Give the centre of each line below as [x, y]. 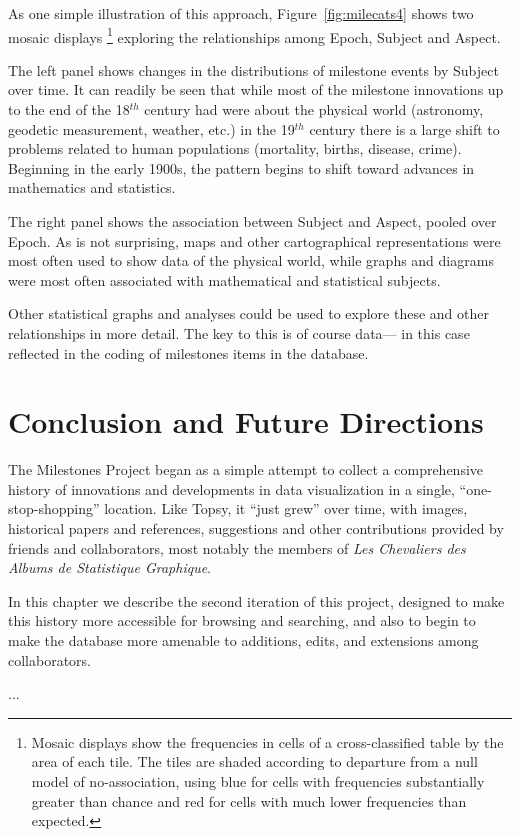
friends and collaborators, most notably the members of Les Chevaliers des [237, 547]
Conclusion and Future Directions [246, 421]
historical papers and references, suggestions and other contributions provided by [256, 528]
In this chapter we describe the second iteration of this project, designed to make [256, 600]
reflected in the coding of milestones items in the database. [188, 352]
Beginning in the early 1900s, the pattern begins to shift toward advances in [241, 167]
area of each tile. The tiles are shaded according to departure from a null [254, 761]
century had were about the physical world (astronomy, [314, 109]
